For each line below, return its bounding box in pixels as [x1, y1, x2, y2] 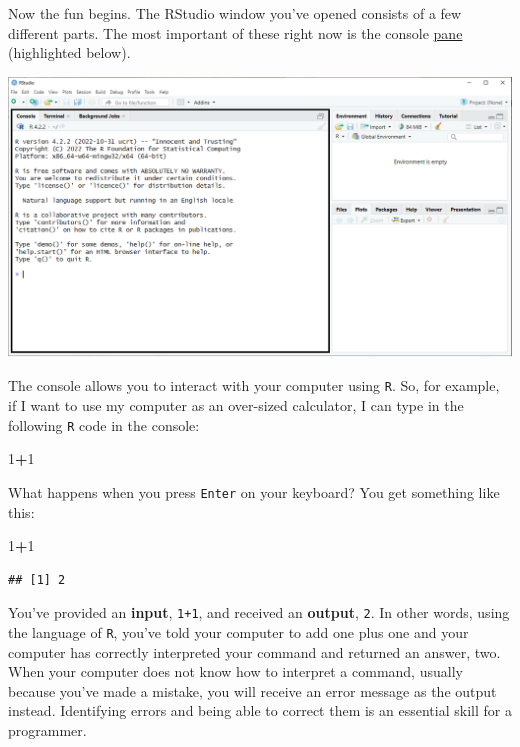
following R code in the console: [8, 414, 200, 435]
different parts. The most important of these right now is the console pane [8, 22, 463, 43]
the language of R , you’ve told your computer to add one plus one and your [8, 622, 469, 642]
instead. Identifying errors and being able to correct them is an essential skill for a [8, 700, 512, 721]
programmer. [8, 720, 87, 741]
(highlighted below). [8, 42, 131, 63]
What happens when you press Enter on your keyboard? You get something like [8, 481, 500, 502]
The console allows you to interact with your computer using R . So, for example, [8, 375, 500, 396]
